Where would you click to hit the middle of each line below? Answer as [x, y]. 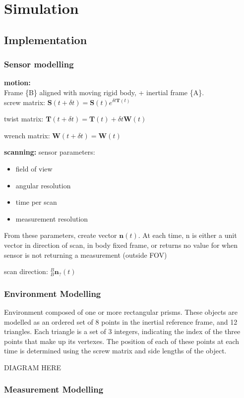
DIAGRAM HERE [33, 367]
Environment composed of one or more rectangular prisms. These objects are [121, 312]
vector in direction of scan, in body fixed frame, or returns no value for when [121, 245]
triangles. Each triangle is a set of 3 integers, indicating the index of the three [122, 331]
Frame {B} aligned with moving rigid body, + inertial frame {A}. [104, 92]
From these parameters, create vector [61, 235]
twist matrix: [24, 119]
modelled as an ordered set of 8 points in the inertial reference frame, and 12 [121, 321]
